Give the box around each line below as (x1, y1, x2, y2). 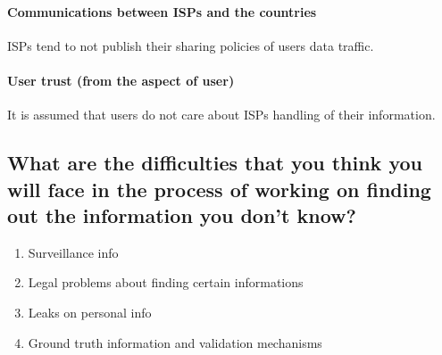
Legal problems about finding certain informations (28, 273, 304, 292)
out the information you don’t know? (7, 201, 356, 228)
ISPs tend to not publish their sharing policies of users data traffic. (7, 36, 374, 54)
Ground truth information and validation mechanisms (28, 333, 322, 351)
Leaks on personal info (28, 302, 152, 321)
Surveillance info (28, 243, 119, 261)
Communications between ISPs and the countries (7, 2, 317, 21)
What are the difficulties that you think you (7, 149, 422, 177)
